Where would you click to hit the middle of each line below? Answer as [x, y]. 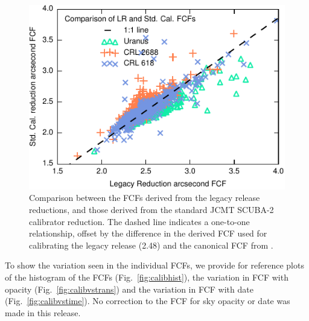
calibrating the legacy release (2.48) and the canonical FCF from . [151, 245]
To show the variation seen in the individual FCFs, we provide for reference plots [154, 265]
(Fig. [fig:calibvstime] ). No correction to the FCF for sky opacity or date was [148, 301]
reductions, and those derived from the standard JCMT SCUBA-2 [151, 210]
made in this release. [43, 312]
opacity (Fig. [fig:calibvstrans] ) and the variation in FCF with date [129, 289]
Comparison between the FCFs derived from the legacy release [145, 198]
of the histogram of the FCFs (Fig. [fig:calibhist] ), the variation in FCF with [147, 277]
